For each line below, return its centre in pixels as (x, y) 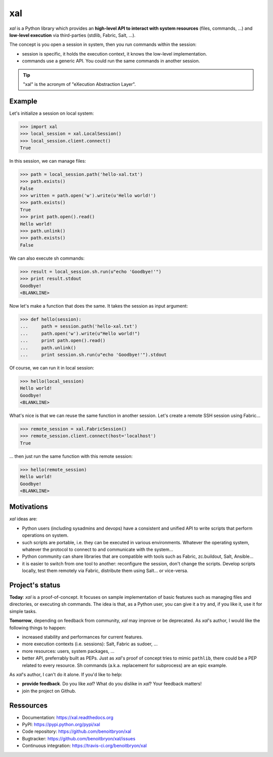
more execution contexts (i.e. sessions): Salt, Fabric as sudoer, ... (90, 644)
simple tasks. (23, 611)
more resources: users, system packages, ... (68, 651)
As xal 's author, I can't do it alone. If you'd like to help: (66, 674)
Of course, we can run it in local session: (52, 368)
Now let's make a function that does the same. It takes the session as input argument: (99, 306)
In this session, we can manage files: (48, 161)
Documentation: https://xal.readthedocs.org (68, 717)
